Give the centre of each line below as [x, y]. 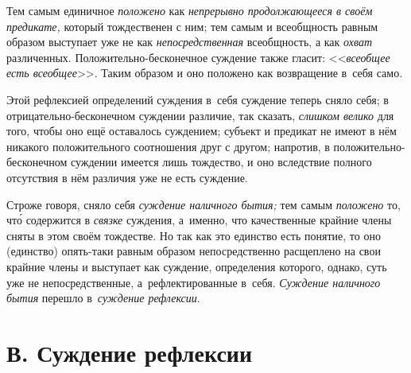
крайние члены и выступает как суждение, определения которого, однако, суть [197, 266]
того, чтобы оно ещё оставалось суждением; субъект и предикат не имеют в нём [202, 131]
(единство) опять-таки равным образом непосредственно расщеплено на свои [194, 251]
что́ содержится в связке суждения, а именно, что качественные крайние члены [199, 220]
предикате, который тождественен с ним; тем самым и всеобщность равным [192, 26]
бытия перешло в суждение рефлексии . [103, 298]
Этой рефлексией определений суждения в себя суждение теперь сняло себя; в [198, 99]
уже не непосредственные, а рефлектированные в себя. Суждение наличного [194, 282]
